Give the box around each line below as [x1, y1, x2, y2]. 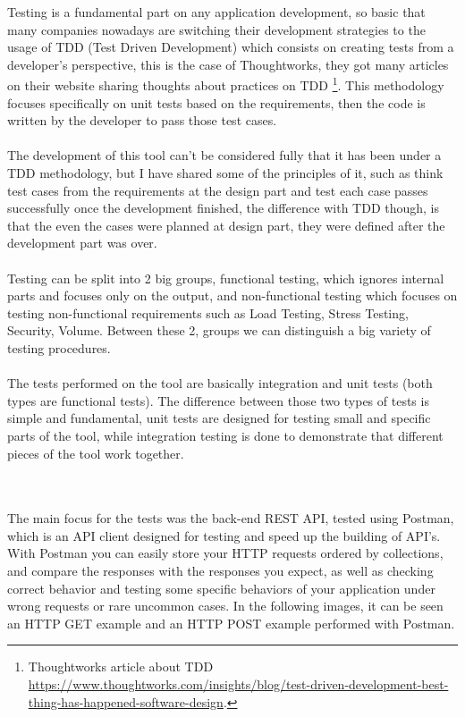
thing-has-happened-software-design [28, 692, 224, 711]
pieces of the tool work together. [7, 443, 184, 462]
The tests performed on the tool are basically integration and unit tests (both [7, 374, 433, 392]
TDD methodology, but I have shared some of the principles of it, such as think [7, 164, 444, 181]
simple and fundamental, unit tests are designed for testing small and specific [7, 409, 431, 427]
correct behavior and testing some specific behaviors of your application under [7, 578, 435, 597]
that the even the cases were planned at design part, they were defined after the [7, 215, 445, 234]
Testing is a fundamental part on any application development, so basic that [7, 3, 426, 21]
